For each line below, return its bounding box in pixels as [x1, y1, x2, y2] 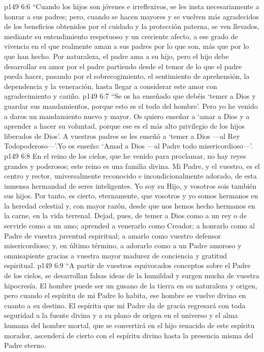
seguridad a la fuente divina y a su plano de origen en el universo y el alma [4, 310, 238, 320]
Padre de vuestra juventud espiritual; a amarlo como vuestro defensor [4, 230, 221, 241]
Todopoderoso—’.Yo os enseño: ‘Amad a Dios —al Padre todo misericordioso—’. [4, 140, 253, 151]
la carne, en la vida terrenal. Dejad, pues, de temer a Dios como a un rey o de [4, 210, 247, 221]
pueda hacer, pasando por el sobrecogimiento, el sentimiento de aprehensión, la [4, 71, 250, 81]
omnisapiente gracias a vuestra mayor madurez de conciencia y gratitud [4, 250, 227, 260]
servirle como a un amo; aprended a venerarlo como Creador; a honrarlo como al [4, 220, 255, 231]
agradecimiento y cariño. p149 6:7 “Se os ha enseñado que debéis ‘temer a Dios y [4, 91, 256, 101]
